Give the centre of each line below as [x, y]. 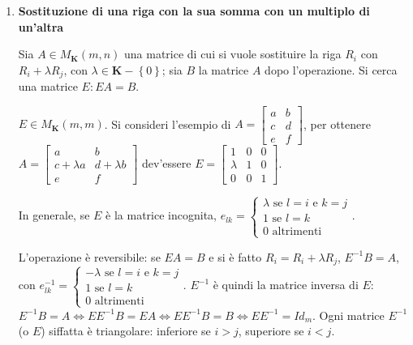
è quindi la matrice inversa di [286, 285]
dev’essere [167, 162]
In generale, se [54, 215]
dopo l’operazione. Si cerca [331, 69]
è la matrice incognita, [161, 215]
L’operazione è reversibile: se [89, 256]
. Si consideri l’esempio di [168, 124]
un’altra [41, 26]
